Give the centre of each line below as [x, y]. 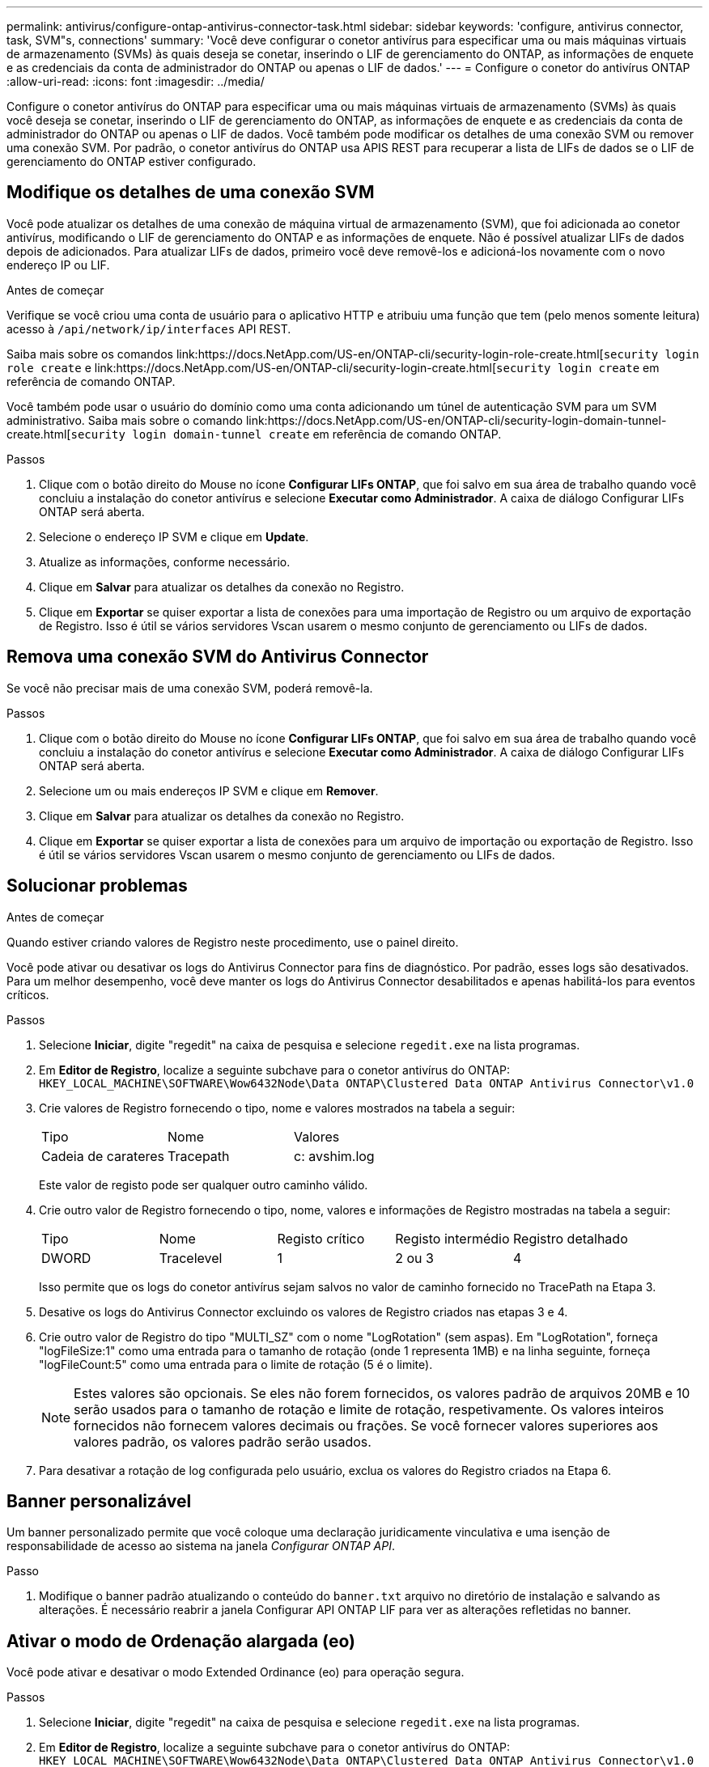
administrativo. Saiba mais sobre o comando [125, 420]
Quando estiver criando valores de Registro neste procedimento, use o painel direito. [233, 942]
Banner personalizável [99, 1501]
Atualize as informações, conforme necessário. [165, 561]
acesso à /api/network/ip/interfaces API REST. [149, 328]
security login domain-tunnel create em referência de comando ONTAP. [286, 434]
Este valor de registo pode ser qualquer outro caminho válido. [204, 1184]
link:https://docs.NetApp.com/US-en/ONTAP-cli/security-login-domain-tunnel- [456, 420]
